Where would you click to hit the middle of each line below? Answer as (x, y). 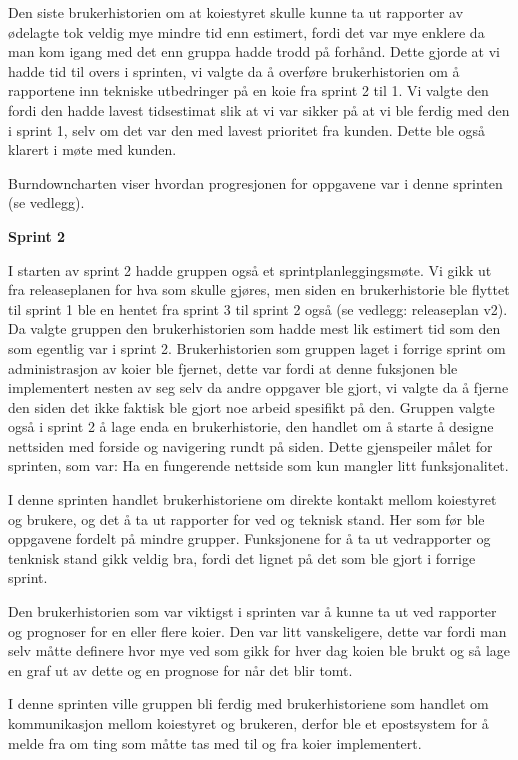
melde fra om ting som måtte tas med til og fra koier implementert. (215, 742)
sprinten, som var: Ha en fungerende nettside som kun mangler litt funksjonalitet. (258, 465)
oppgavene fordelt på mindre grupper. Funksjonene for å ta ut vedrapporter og (249, 538)
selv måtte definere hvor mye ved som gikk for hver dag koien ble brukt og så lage (259, 650)
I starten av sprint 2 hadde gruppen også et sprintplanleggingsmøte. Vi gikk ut (250, 269)
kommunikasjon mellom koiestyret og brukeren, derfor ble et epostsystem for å (248, 723)
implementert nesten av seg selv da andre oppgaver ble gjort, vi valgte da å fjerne (258, 387)
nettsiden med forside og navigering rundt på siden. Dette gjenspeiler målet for (250, 445)
